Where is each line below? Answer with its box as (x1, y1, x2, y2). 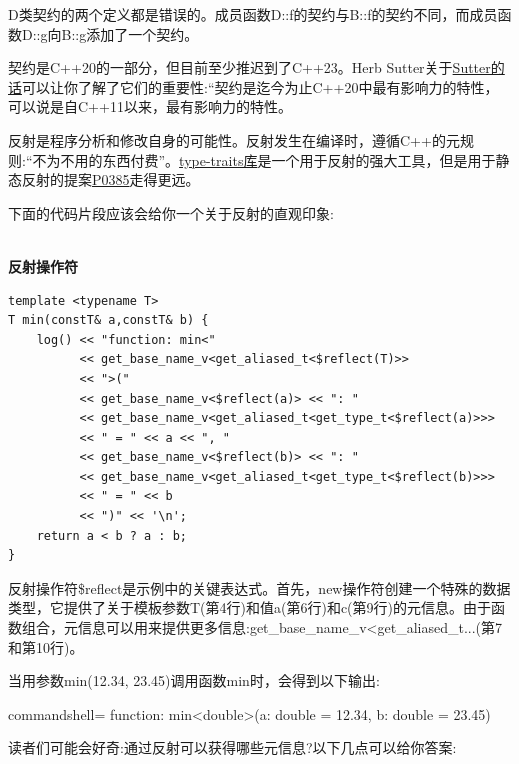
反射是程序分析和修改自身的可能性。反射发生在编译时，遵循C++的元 (8, 129, 460, 150)
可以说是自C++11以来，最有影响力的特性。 (8, 96, 292, 117)
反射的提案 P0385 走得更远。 (21, 169, 200, 190)
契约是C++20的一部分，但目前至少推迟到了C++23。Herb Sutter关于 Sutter (8, 57, 491, 78)
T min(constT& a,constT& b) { (8, 313, 209, 328)
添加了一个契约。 (86, 23, 199, 44)
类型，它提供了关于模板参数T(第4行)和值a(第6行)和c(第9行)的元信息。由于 (8, 597, 491, 618)
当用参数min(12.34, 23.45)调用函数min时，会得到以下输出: (8, 670, 380, 691)
